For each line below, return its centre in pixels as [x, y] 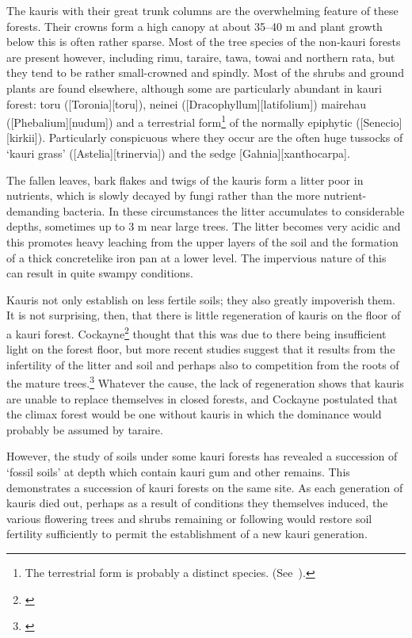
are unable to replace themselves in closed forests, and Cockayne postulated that [202, 398]
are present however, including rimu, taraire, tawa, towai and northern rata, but [201, 57]
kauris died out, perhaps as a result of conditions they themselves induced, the [197, 503]
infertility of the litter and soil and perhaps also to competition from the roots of [203, 364]
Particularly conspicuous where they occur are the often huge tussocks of [226, 138]
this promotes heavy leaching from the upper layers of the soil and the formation [202, 241]
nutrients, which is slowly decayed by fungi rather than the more [163, 195]
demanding [33, 210]
